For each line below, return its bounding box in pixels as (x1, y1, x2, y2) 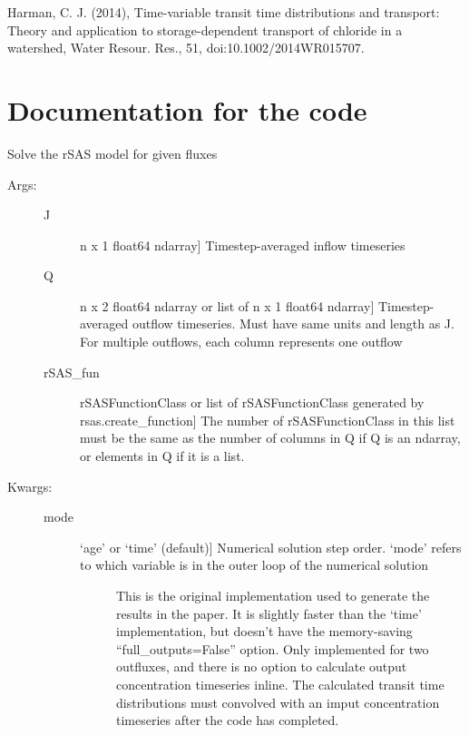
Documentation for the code (7, 91, 367, 128)
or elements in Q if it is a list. (80, 446, 245, 465)
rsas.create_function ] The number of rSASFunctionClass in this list (80, 410, 455, 429)
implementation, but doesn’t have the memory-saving (116, 622, 413, 641)
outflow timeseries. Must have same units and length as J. (132, 314, 454, 333)
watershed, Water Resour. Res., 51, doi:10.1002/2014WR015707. (7, 38, 365, 57)
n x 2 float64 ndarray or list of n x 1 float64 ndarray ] (80, 296, 375, 315)
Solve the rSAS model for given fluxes (7, 143, 218, 162)
